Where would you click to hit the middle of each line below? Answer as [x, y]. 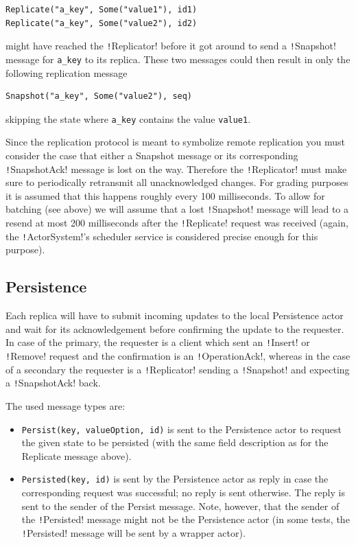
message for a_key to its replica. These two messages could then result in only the [178, 59]
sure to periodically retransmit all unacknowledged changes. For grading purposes [177, 182]
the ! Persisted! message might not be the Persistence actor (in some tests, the [186, 519]
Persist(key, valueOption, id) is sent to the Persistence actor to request [181, 429]
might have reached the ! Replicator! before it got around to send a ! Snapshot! [171, 46]
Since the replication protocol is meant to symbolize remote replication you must [176, 142]
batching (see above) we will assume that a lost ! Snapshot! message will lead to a [177, 209]
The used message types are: [66, 405]
